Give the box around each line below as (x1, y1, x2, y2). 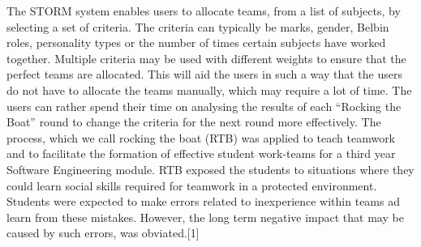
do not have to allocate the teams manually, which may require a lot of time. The (6, 81, 412, 98)
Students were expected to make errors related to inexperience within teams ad (6, 193, 400, 210)
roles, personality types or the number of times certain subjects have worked (6, 34, 386, 51)
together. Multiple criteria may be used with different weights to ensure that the (6, 49, 406, 66)
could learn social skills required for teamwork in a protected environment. (6, 177, 377, 194)
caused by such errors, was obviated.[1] (6, 224, 200, 241)
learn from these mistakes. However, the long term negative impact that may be (6, 208, 404, 225)
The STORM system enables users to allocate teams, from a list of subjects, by (6, 2, 401, 19)
